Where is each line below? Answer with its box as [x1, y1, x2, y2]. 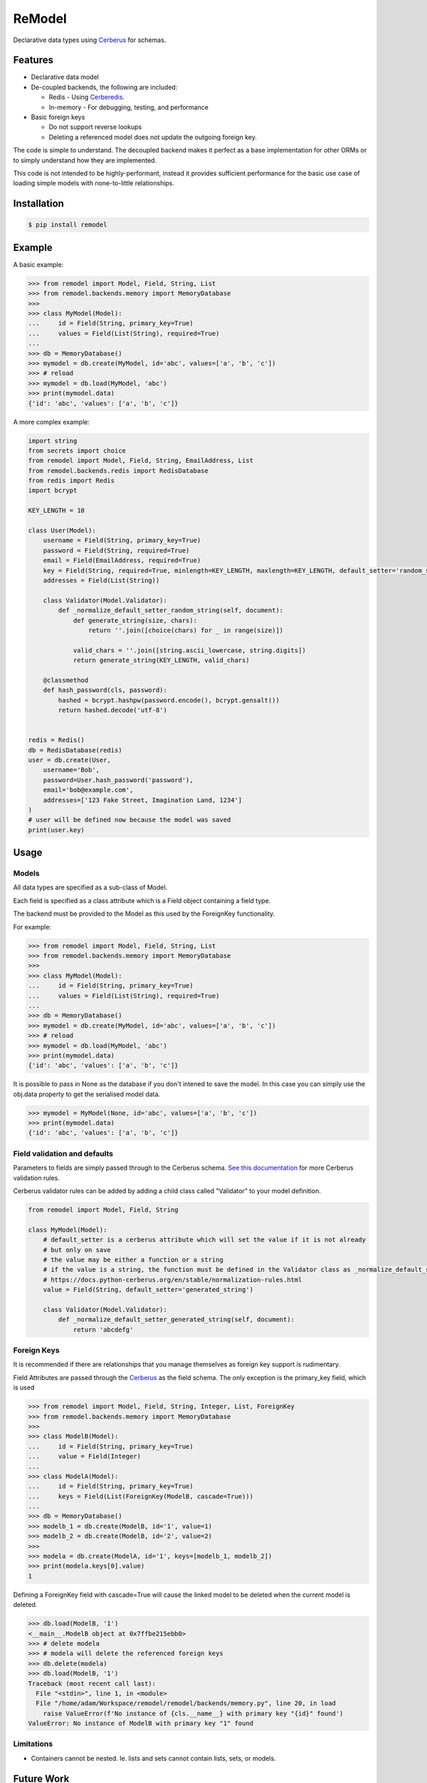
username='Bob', [43, 766, 100, 774]
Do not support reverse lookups [48, 123, 142, 131]
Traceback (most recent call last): [28, 1680, 157, 1687]
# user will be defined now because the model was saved [28, 816, 231, 824]
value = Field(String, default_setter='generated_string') [43, 1286, 254, 1294]
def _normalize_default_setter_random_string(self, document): [58, 606, 284, 615]
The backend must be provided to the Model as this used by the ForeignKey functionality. [13, 909, 275, 918]
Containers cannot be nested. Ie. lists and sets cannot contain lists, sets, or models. [31, 1754, 277, 1762]
